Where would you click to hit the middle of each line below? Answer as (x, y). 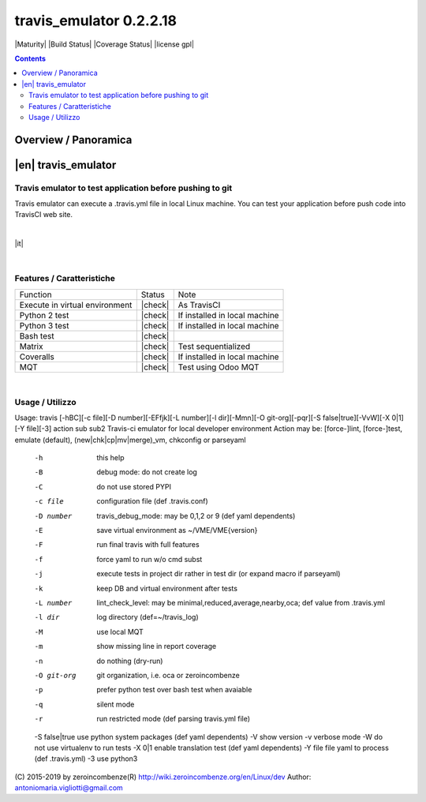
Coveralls (37, 357)
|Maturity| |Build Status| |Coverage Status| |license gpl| (105, 44)
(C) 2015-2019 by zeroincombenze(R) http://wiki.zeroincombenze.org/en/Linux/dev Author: (163, 777)
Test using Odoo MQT (219, 367)
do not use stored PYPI (134, 486)
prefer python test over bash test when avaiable (174, 690)
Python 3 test (44, 325)
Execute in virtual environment (76, 305)
